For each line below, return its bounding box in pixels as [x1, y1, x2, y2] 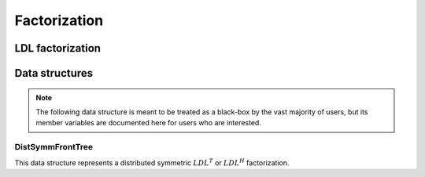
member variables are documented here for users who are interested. [35, 118, 261, 128]
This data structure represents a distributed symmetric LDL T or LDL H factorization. [14, 157, 290, 168]
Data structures [14, 67, 94, 80]
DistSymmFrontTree [14, 142, 94, 153]
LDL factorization [14, 42, 102, 55]
